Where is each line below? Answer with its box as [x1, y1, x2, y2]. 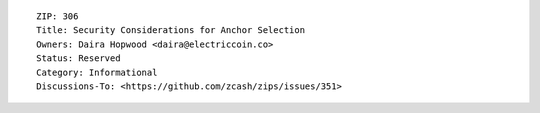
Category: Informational [36, 66, 158, 78]
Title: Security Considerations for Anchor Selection [36, 25, 305, 36]
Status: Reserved [36, 53, 121, 64]
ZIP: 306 [36, 11, 79, 22]
